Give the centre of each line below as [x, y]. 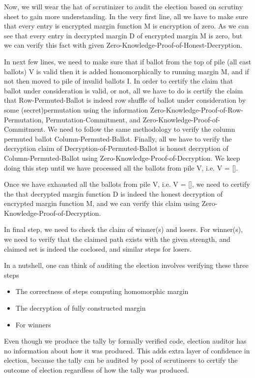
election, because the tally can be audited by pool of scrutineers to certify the [121, 360]
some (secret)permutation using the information [76, 109]
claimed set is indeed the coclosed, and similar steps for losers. [98, 248]
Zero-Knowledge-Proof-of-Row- [197, 109]
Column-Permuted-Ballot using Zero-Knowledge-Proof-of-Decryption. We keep [122, 158]
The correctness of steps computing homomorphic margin [102, 291]
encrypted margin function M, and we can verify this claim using [102, 203]
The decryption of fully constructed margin [81, 308]
